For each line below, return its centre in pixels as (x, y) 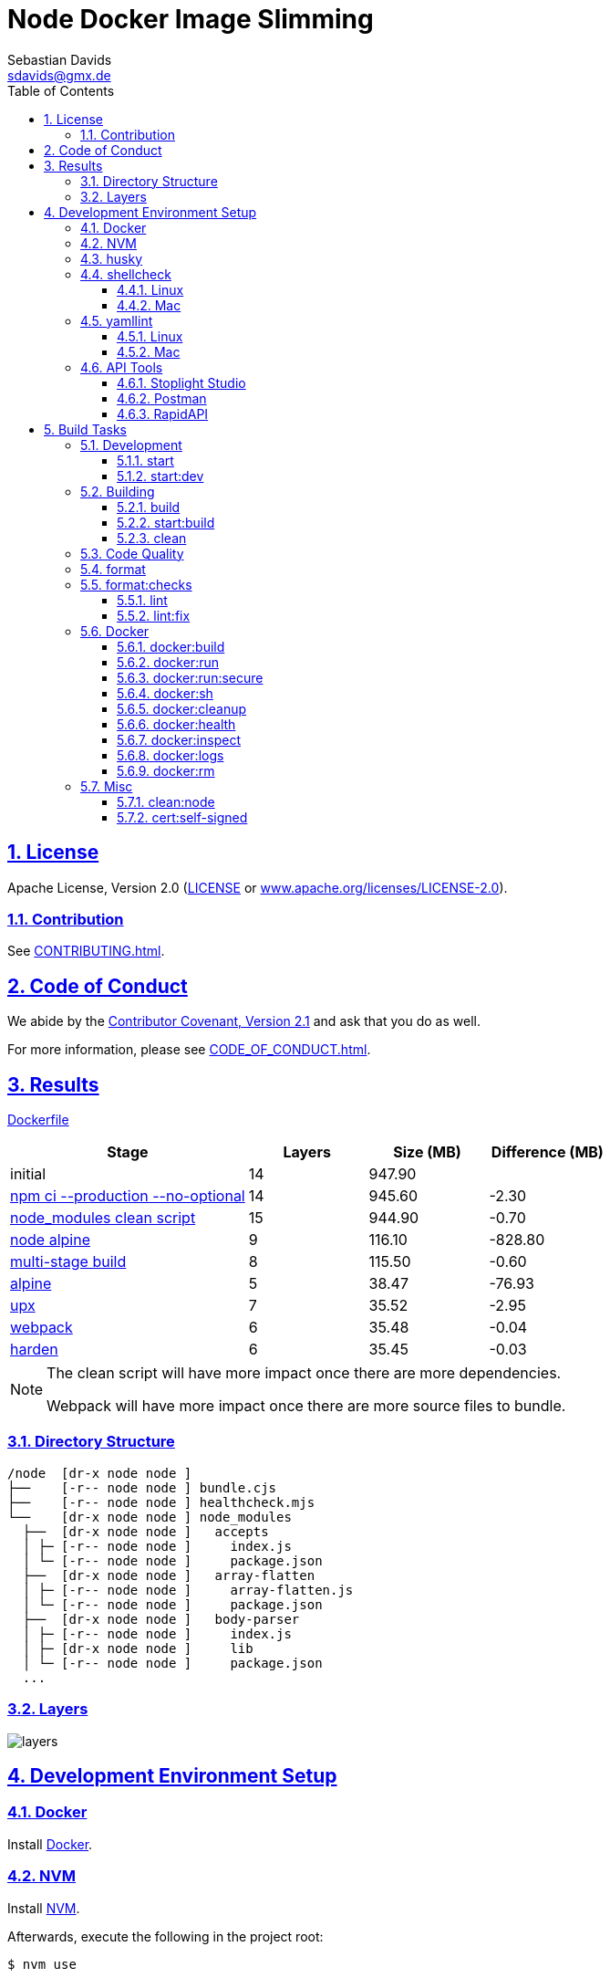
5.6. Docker (115, 631)
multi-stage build (68, 1262)
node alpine (50, 1240)
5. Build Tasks (85, 429)
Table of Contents (61, 90)
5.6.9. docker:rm (166, 770)
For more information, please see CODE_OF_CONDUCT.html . (189, 1050)
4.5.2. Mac (149, 351)
